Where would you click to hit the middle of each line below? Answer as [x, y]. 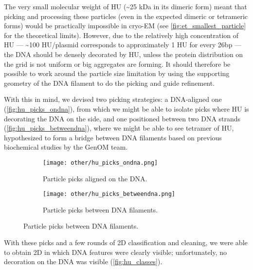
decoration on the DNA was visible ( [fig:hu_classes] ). [83, 261]
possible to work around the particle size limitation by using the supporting [117, 73]
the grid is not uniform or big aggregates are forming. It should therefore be [117, 64]
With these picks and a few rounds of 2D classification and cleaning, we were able [126, 242]
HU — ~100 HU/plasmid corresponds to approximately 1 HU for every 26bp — [123, 45]
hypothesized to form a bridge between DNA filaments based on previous [113, 137]
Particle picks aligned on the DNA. [95, 178]
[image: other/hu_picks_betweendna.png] [109, 194]
